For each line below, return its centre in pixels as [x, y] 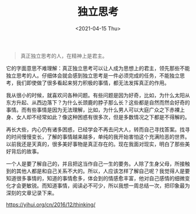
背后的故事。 [26, 151]
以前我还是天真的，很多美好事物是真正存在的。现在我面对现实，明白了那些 [95, 144]
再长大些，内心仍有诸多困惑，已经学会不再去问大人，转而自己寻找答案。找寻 [98, 129]
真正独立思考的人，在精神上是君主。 [64, 55]
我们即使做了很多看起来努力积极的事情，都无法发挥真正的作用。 [93, 83]
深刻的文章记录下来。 [32, 192]
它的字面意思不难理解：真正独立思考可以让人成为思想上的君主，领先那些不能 [98, 68]
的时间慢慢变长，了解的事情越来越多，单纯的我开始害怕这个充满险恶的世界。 [98, 136]
